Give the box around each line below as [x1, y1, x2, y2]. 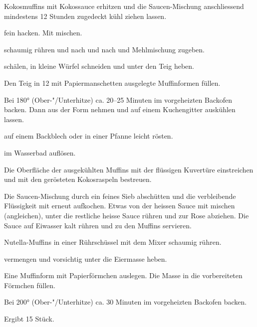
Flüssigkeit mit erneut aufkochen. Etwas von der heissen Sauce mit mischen [4, 200, 235, 211]
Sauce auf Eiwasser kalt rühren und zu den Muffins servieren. [4, 220, 192, 230]
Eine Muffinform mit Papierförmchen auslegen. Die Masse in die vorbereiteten [4, 270, 243, 281]
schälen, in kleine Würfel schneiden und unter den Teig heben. [4, 61, 194, 71]
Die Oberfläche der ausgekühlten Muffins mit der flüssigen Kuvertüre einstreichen [4, 164, 254, 174]
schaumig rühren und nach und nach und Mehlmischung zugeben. [4, 44, 205, 54]
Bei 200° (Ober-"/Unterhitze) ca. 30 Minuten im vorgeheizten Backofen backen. [4, 297, 247, 307]
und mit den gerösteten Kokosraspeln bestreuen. [4, 174, 152, 184]
